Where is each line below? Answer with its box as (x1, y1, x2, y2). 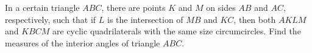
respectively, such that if (5, 13, 96, 25)
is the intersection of (107, 13, 183, 25)
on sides (206, 1, 236, 13)
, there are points (101, 1, 166, 13)
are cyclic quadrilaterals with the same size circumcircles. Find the (52, 25, 301, 37)
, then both (233, 13, 276, 25)
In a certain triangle (5, 1, 80, 13)
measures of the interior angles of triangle (5, 36, 160, 49)
